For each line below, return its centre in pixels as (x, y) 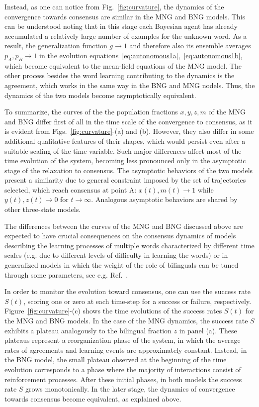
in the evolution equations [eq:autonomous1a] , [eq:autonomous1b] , (141, 55)
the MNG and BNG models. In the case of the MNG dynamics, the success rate (126, 321)
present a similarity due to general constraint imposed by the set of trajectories (125, 180)
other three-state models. (43, 209)
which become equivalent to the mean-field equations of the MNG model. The (123, 65)
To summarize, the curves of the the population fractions (91, 112)
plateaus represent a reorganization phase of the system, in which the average (123, 340)
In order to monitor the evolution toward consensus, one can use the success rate (128, 291)
